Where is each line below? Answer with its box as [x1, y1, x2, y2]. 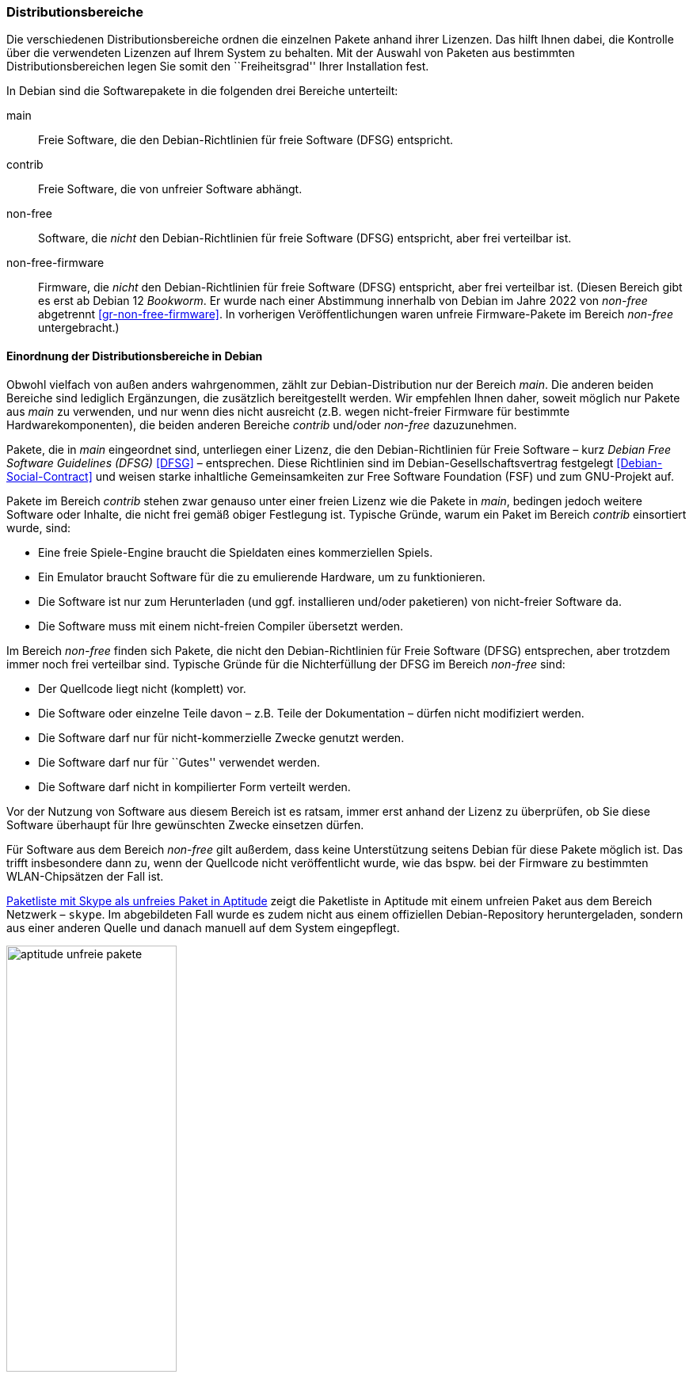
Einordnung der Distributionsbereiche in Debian [6, 348, 263, 363]
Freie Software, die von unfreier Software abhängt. [38, 182, 303, 196]
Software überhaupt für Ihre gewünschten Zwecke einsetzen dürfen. [6, 817, 364, 832]
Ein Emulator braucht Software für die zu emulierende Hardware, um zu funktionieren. [38, 569, 485, 584]
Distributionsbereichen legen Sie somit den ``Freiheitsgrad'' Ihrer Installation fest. [6, 59, 429, 74]
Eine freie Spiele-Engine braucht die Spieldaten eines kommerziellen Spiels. [38, 545, 433, 559]
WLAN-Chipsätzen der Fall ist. [6, 869, 164, 883]
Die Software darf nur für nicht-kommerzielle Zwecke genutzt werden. [38, 730, 405, 744]
